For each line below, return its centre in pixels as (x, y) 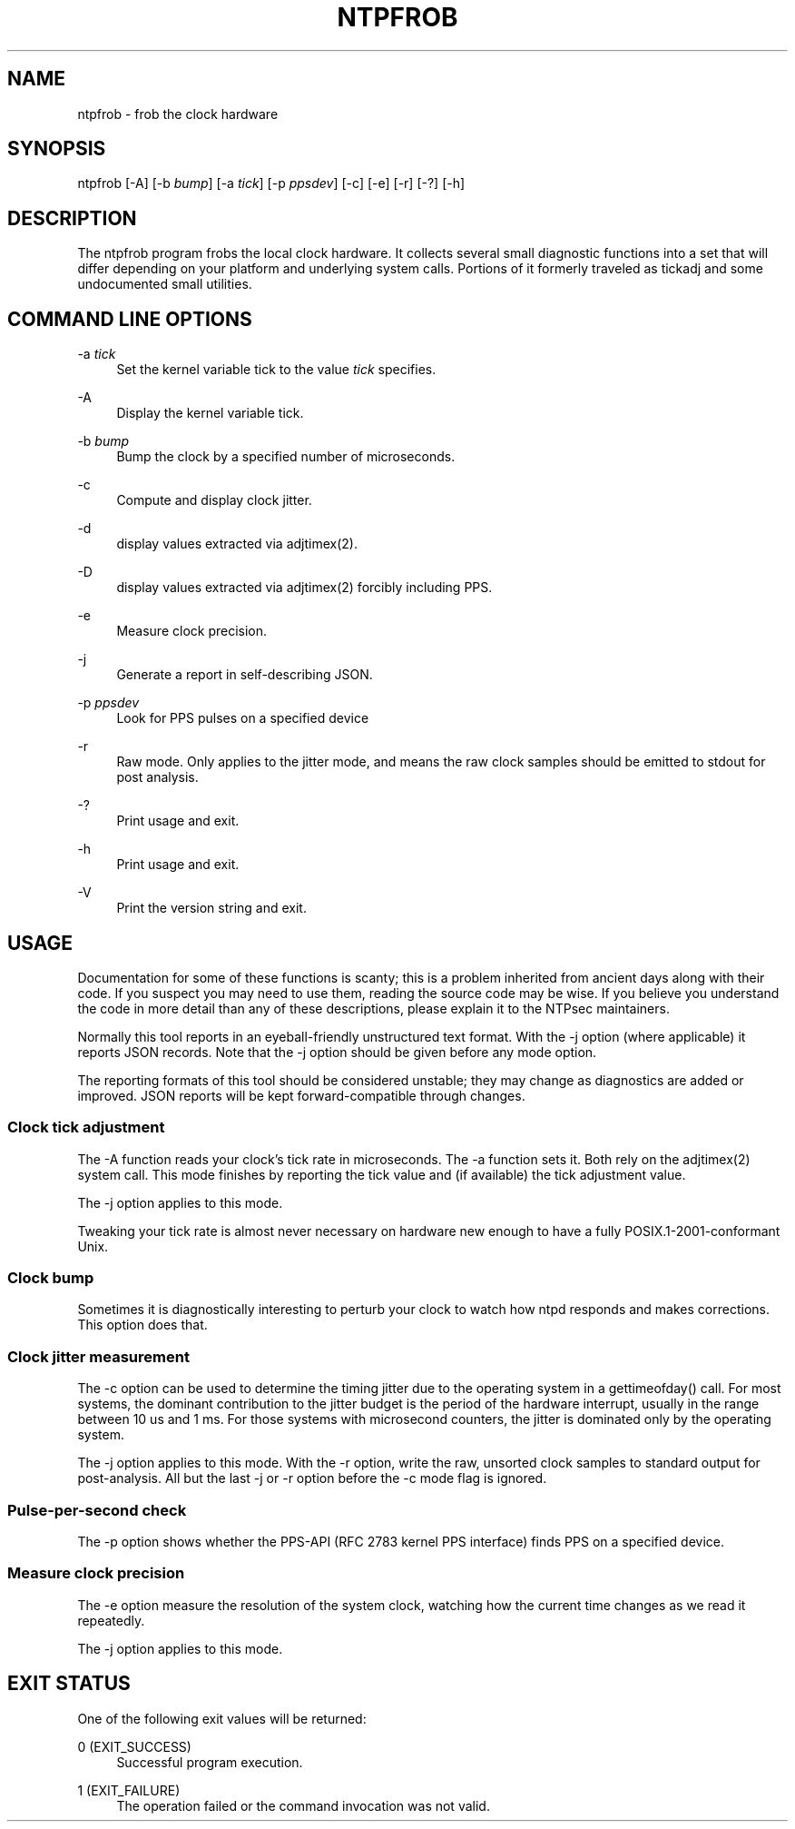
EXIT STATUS (69, 1684)
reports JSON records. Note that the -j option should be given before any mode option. (337, 1052)
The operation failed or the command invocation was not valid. (303, 1805)
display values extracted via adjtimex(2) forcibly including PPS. (304, 588)
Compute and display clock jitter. (214, 500)
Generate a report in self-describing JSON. (245, 675)
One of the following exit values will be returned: (222, 1718)
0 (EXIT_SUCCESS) (134, 1746)
